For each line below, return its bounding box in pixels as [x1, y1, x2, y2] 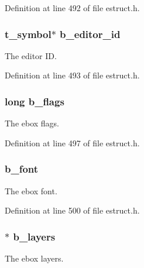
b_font [5, 162, 39, 176]
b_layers [13, 229, 56, 243]
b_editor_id [60, 26, 121, 41]
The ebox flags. [5, 117, 60, 129]
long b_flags [5, 94, 64, 108]
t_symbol [5, 26, 52, 41]
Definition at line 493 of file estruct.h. [5, 69, 140, 81]
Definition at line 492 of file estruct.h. [5, 2, 140, 13]
